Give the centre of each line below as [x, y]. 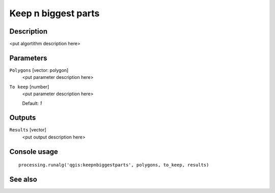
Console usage [34, 151]
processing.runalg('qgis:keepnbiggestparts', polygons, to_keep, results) [114, 165]
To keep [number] [29, 87]
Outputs [23, 118]
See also [23, 180]
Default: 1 [32, 103]
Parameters [28, 58]
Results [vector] [28, 130]
